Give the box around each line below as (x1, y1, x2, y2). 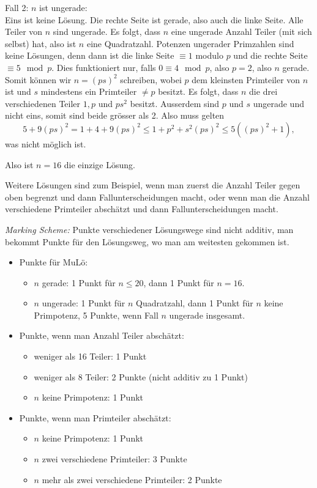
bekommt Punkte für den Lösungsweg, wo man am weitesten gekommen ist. (5, 235, 289, 248)
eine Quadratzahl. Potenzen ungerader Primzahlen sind (86, 37, 294, 50)
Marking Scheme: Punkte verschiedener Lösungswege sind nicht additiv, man (5, 223, 294, 235)
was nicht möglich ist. (5, 137, 86, 150)
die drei (249, 85, 278, 98)
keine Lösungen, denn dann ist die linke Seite (5, 49, 174, 62)
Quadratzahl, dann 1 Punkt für (136, 297, 253, 309)
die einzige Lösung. (64, 158, 135, 171)
